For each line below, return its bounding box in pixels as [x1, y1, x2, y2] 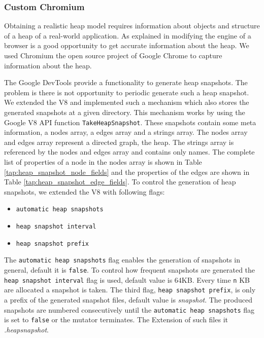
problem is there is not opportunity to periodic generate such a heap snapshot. [4, 87, 249, 97]
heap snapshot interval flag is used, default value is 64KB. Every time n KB [4, 274, 250, 285]
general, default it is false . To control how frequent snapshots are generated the [4, 265, 255, 275]
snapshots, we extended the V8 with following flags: [4, 186, 165, 197]
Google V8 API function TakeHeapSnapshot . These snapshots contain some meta [4, 117, 256, 127]
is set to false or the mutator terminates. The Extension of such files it [4, 314, 228, 325]
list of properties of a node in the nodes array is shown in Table [4, 157, 202, 167]
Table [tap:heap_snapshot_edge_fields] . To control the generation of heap [4, 176, 236, 187]
